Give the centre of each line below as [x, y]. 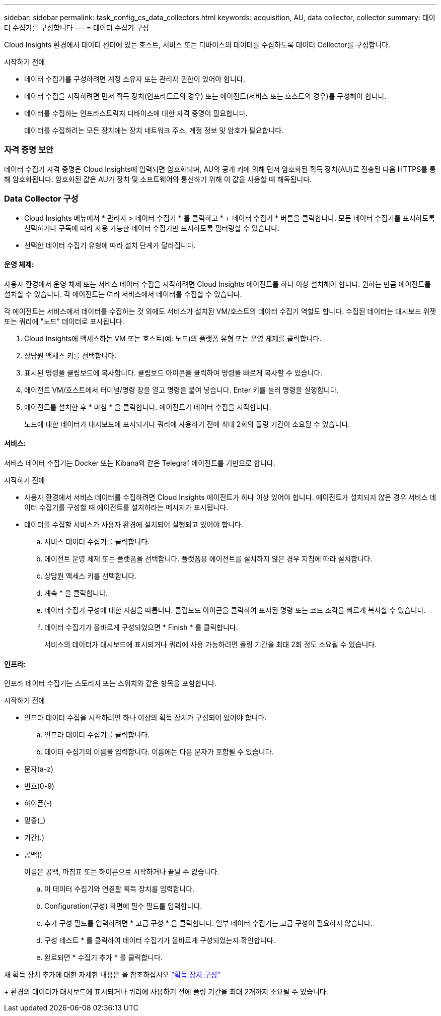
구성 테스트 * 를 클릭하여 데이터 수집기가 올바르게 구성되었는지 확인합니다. [160, 940]
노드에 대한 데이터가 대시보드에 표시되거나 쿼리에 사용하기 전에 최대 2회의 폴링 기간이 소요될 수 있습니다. [187, 424]
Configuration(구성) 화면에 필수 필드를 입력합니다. [123, 906]
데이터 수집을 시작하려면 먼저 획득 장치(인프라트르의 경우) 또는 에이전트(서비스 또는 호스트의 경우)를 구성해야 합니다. [205, 96]
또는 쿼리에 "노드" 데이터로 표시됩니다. [64, 321]
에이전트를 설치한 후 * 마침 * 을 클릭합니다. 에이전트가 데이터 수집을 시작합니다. [148, 407]
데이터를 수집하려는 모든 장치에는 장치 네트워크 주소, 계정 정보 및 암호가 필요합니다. [154, 130]
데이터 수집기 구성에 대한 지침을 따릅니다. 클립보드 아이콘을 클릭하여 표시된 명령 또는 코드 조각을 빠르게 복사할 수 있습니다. [235, 610]
